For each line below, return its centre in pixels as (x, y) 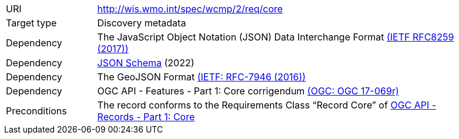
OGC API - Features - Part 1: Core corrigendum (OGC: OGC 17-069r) (248, 91)
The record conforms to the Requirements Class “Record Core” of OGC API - (267, 105)
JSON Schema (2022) (146, 63)
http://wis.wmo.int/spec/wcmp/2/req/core (190, 9)
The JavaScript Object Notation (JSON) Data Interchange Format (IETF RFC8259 (276, 37)
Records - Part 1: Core (146, 117)
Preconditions (36, 111)
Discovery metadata (142, 23)
